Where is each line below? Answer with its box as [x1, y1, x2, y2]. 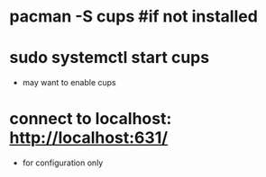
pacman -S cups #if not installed [9, 6, 259, 27]
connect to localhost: [9, 109, 172, 129]
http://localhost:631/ [9, 128, 169, 148]
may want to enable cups [22, 77, 117, 88]
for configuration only [22, 157, 104, 168]
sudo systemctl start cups [9, 48, 210, 68]
